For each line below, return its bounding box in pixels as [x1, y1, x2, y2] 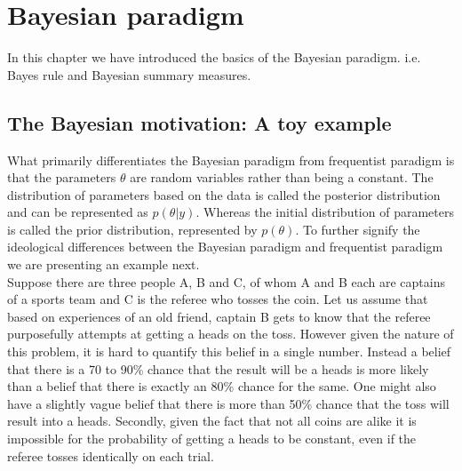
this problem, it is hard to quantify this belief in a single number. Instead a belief [7, 342, 451, 361]
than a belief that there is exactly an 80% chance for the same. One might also [7, 377, 436, 395]
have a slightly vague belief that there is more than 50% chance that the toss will [7, 394, 450, 412]
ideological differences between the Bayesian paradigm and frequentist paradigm [7, 237, 443, 256]
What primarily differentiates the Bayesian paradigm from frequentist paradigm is [7, 150, 455, 169]
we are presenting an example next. [7, 255, 200, 274]
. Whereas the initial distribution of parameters [195, 203, 454, 221]
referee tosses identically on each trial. [7, 446, 214, 465]
